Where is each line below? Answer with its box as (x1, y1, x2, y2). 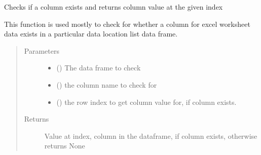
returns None (44, 140, 85, 151)
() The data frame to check (56, 62, 141, 73)
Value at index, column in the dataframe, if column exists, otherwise (44, 130, 257, 141)
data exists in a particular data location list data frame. (4, 28, 178, 39)
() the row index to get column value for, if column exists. (56, 96, 237, 107)
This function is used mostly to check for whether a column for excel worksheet (4, 18, 250, 29)
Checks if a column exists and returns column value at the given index (4, 2, 223, 12)
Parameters (24, 45, 59, 56)
